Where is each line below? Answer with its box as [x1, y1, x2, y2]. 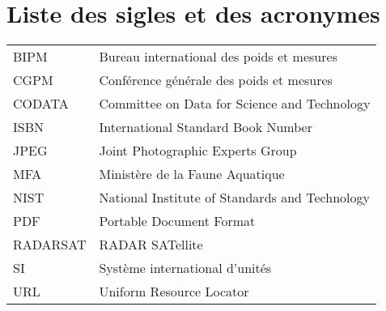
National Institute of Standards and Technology [99, 188, 370, 207]
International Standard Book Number [99, 117, 312, 137]
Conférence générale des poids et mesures [99, 70, 333, 90]
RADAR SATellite [99, 235, 203, 254]
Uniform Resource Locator [99, 282, 249, 301]
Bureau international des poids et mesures [99, 47, 337, 66]
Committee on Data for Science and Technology [99, 94, 371, 113]
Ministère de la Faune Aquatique [99, 164, 285, 184]
